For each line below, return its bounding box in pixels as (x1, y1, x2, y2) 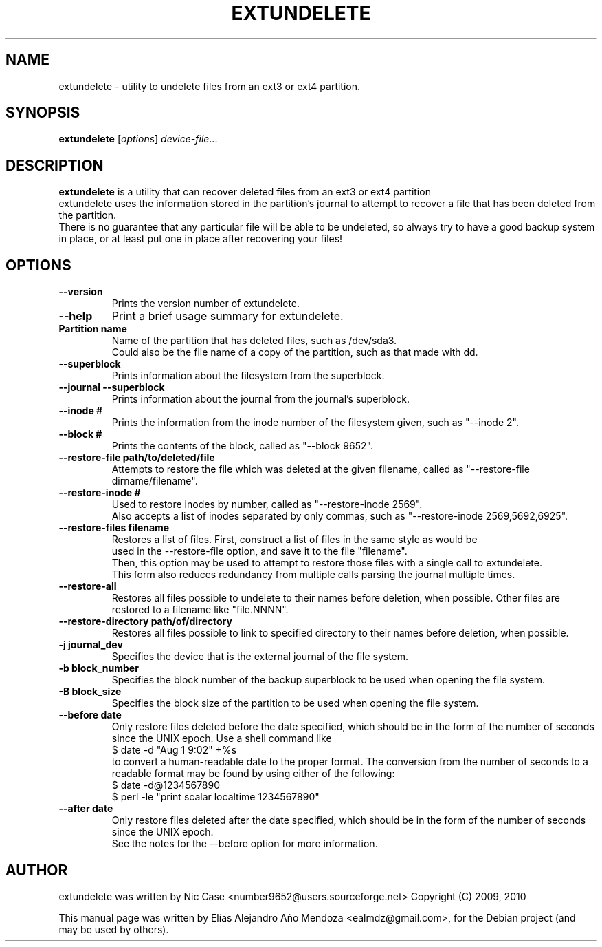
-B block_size (58, 685, 122, 698)
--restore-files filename (58, 522, 170, 534)
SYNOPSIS (5, 104, 80, 122)
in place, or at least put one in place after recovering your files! (58, 233, 343, 245)
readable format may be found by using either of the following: (111, 767, 395, 780)
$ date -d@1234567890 (111, 779, 221, 791)
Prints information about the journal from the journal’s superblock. (111, 393, 410, 405)
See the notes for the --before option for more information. (111, 838, 378, 850)
